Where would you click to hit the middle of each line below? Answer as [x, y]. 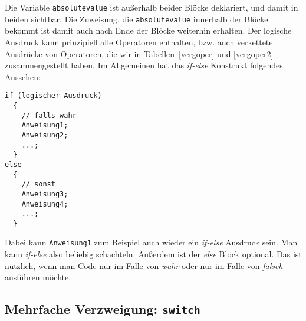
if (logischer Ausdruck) [53, 96]
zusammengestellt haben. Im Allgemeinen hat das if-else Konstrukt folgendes [144, 65]
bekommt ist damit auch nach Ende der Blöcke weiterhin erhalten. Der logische [148, 30]
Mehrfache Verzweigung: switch [103, 309]
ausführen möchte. [38, 277]
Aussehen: [23, 76]
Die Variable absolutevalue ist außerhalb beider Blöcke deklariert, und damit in [152, 7]
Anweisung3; [45, 194]
